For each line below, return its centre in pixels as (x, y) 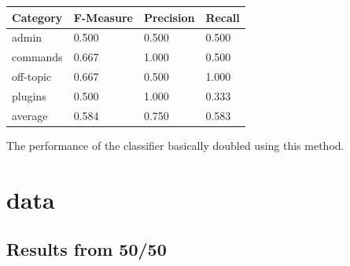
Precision (169, 17)
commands (37, 57)
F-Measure (103, 17)
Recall (223, 17)
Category (37, 17)
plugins (29, 95)
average (30, 115)
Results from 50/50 (87, 249)
